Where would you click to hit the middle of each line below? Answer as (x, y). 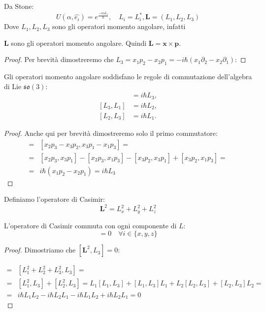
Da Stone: (19, 6)
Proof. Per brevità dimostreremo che (59, 59)
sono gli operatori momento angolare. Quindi (79, 43)
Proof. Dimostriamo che (40, 250)
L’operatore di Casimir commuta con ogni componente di (90, 225)
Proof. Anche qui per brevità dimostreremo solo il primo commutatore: (111, 133)
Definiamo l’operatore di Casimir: (54, 199)
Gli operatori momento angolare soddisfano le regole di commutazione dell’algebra (128, 77)
